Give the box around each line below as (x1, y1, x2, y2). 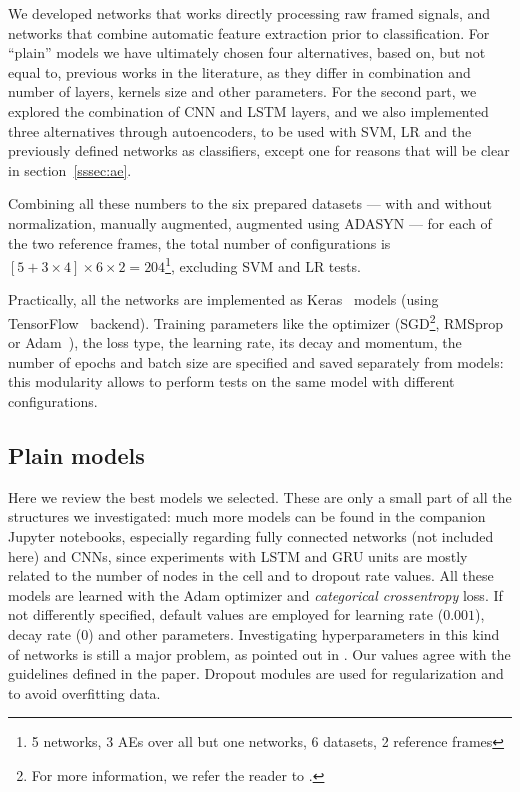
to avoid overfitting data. (8, 682, 161, 703)
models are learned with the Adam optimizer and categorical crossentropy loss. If (8, 584, 503, 605)
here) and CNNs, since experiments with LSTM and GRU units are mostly (8, 545, 468, 566)
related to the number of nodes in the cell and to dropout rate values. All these (8, 565, 494, 586)
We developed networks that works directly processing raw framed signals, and (8, 3, 491, 23)
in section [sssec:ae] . (8, 159, 132, 180)
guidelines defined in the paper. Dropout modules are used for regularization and (8, 663, 504, 684)
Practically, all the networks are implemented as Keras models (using (8, 289, 439, 310)
